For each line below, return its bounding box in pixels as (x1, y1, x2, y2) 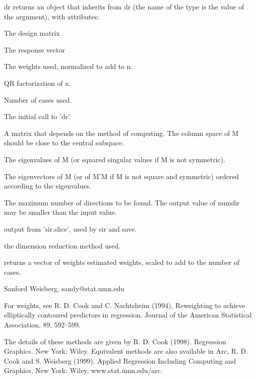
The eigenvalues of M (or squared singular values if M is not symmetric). (4, 154, 225, 164)
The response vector (4, 44, 65, 55)
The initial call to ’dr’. (4, 111, 71, 122)
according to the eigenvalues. (4, 181, 91, 191)
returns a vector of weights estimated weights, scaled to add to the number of (4, 257, 240, 267)
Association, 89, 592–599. (4, 319, 81, 330)
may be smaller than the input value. (4, 207, 117, 217)
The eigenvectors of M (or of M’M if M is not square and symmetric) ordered (4, 171, 239, 181)
